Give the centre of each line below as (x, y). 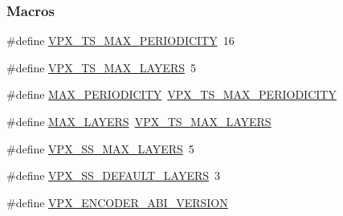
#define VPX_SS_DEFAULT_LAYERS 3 (114, 175)
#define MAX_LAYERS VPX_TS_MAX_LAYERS (139, 121)
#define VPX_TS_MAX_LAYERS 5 (102, 67)
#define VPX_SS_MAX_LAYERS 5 (100, 148)
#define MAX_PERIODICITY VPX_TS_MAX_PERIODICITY (171, 94)
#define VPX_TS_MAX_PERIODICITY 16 (120, 41)
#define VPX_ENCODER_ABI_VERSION (117, 202)
